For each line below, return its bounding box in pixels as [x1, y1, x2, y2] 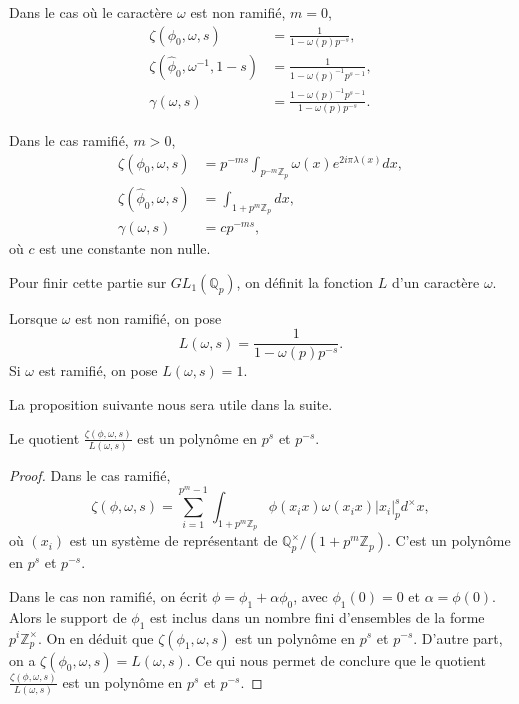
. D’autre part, [413, 627, 503, 648]
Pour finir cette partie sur [9, 271, 167, 292]
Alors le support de [9, 606, 127, 627]
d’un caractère [392, 271, 480, 292]
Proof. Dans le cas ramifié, [9, 465, 171, 486]
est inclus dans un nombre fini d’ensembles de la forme [150, 606, 485, 627]
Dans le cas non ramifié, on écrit [9, 585, 208, 606]
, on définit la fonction [236, 271, 374, 292]
